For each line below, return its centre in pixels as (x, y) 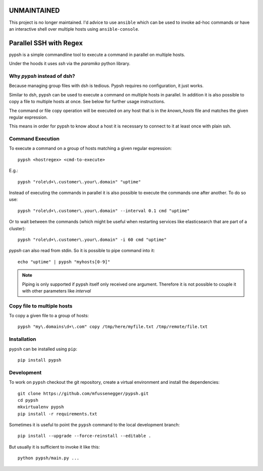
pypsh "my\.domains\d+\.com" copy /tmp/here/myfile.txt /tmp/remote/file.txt (113, 327)
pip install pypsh (40, 360)
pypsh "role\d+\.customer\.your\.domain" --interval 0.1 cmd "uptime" (104, 211)
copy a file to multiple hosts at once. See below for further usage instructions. (87, 102)
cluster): (18, 228)
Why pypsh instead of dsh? (42, 76)
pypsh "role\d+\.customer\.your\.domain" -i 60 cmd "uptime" (92, 239)
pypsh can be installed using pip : (43, 349)
